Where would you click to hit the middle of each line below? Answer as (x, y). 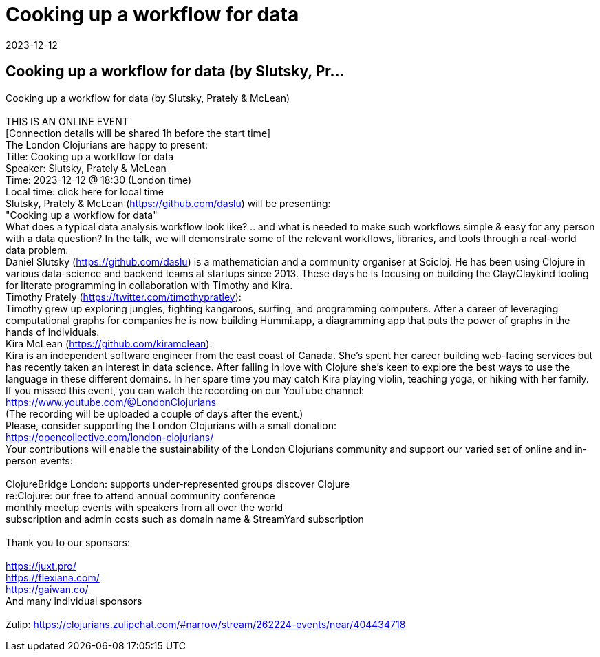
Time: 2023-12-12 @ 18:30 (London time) (99, 180)
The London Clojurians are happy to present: (107, 144)
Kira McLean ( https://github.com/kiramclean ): (109, 343)
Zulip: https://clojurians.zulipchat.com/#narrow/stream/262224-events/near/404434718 (206, 624)
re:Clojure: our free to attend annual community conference (140, 495)
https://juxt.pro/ (41, 566)
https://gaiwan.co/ (47, 589)
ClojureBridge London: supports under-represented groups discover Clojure (178, 484)
